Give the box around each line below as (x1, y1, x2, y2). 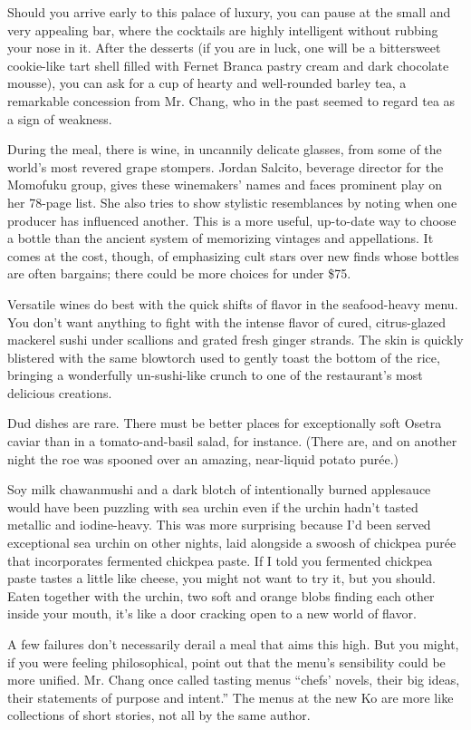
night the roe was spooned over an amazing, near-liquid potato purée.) (7, 449, 399, 468)
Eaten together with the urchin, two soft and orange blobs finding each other (7, 586, 435, 605)
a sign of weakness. (7, 109, 112, 128)
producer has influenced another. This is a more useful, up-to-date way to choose (7, 210, 457, 229)
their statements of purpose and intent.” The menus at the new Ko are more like (7, 687, 454, 706)
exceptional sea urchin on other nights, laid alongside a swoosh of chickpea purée (7, 533, 457, 552)
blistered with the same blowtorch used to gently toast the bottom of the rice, (7, 347, 440, 366)
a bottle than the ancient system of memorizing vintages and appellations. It (7, 229, 434, 248)
